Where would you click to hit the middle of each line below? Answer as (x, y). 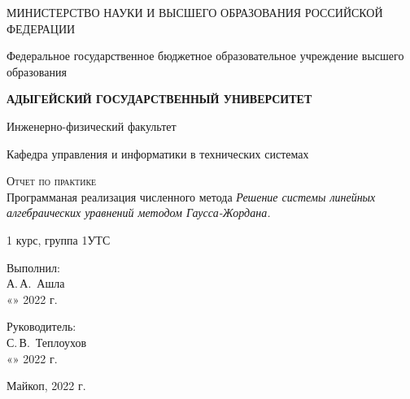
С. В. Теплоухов (47, 342)
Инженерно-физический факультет (92, 126)
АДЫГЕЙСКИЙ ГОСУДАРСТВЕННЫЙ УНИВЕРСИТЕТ (159, 99)
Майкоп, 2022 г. (46, 386)
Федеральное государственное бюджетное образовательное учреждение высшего (205, 56)
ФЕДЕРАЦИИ (41, 28)
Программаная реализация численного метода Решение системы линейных (191, 196)
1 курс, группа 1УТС (59, 239)
